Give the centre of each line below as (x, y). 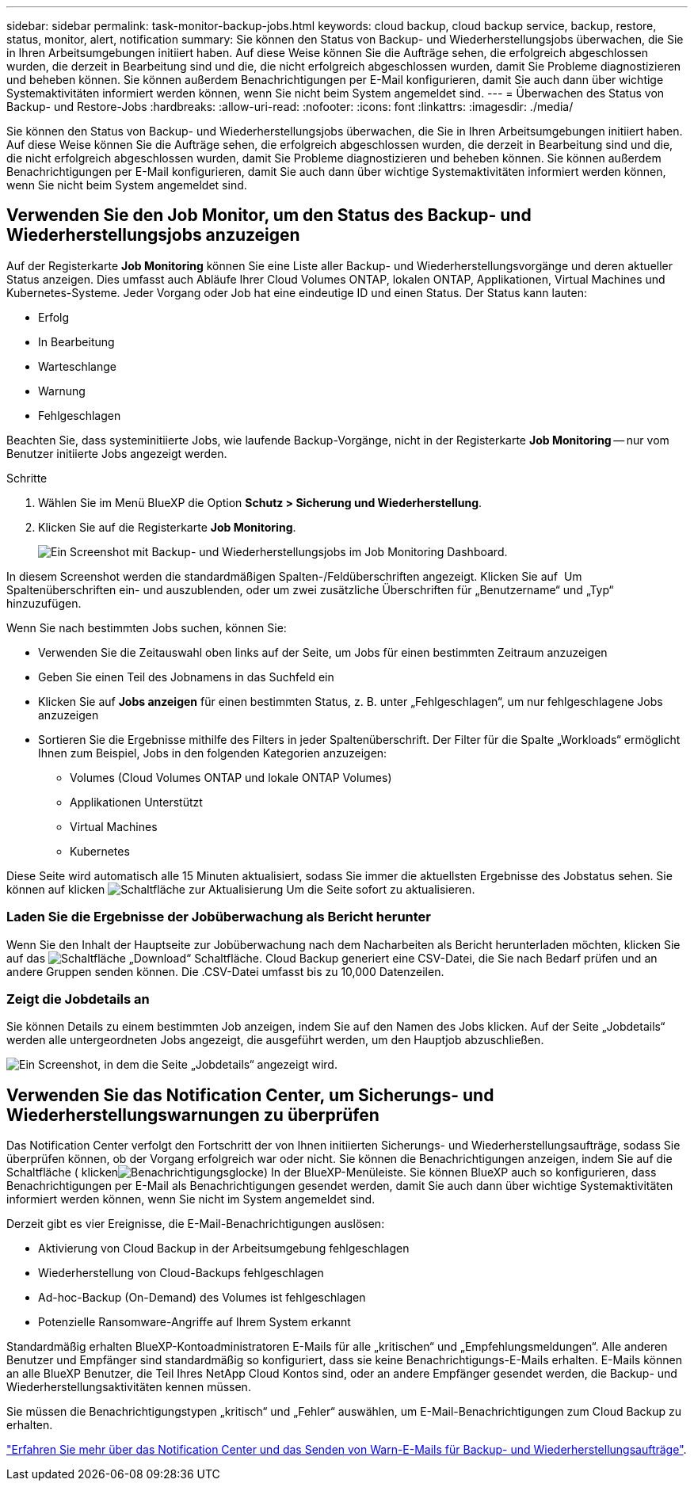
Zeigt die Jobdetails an (78, 999)
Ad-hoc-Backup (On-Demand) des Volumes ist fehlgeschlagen (202, 1298)
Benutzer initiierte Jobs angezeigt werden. (117, 453)
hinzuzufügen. (44, 603)
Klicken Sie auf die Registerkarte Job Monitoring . (167, 527)
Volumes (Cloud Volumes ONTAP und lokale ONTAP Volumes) (231, 777)
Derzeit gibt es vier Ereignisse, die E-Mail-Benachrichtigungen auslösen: (196, 1224)
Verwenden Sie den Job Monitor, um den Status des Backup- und (269, 215)
